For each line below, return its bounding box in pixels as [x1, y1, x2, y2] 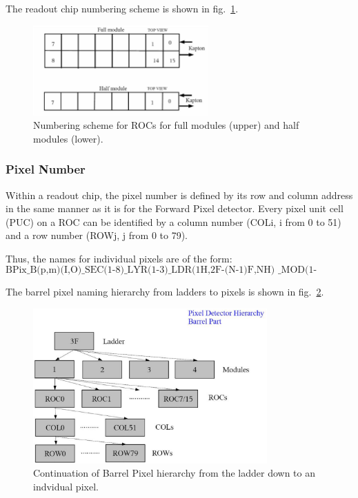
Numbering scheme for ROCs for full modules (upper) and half [33, 118, 299, 132]
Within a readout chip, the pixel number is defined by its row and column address [6, 187, 353, 202]
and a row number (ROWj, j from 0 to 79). [6, 228, 188, 242]
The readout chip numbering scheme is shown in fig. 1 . [6, 1, 239, 15]
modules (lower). [33, 131, 103, 145]
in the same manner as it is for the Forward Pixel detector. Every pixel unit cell [6, 201, 344, 216]
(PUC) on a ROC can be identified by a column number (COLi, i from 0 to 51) [6, 214, 341, 229]
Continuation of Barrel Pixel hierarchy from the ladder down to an [33, 466, 315, 480]
